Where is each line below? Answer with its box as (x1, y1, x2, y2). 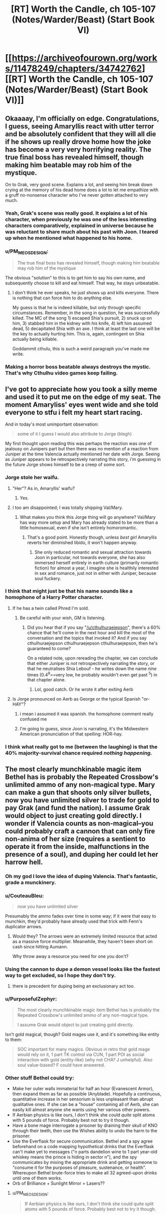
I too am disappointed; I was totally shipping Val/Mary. (12, 504, 123, 510)
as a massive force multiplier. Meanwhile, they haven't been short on (12, 939, 153, 944)
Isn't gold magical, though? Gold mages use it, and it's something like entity (5, 1031, 160, 1037)
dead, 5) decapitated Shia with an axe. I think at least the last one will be (12, 326, 160, 331)
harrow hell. (5, 858, 43, 866)
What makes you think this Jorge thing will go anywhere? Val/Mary (19, 514, 156, 520)
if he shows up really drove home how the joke (5, 137, 151, 146)
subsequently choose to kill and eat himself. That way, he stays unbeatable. (5, 280, 160, 286)
